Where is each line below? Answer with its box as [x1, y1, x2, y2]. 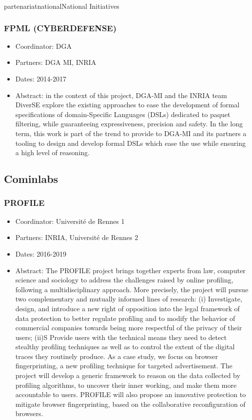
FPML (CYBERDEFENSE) [4, 21, 117, 34]
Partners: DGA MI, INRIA [15, 57, 97, 67]
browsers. [15, 408, 43, 419]
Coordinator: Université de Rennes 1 [15, 216, 125, 226]
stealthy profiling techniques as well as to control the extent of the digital [15, 341, 235, 352]
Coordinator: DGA [15, 40, 72, 51]
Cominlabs [4, 171, 58, 186]
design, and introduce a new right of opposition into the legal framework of [15, 303, 240, 313]
